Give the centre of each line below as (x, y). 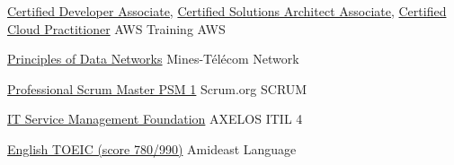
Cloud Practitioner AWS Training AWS (116, 28)
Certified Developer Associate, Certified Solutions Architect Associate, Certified (227, 11)
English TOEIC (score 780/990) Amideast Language (152, 148)
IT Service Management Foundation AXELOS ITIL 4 (155, 119)
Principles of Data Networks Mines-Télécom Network (153, 59)
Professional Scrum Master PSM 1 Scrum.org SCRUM (157, 88)
